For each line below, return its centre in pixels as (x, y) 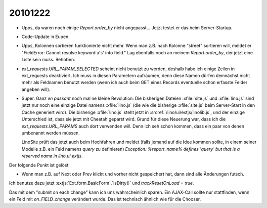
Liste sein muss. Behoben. (48, 60)
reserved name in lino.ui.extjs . (52, 156)
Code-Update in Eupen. (46, 37)
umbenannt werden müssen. (51, 133)
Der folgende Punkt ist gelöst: (40, 165)
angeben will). (36, 89)
